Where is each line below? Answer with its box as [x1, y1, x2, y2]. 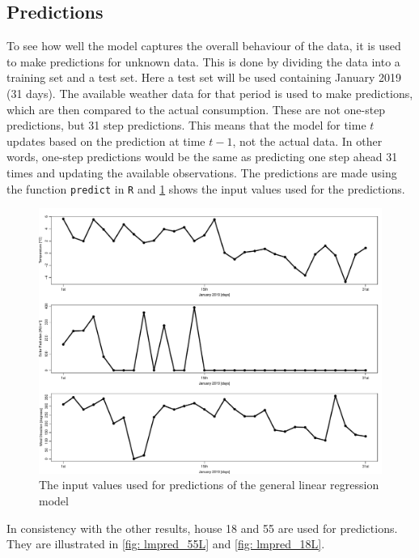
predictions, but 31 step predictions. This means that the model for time [6, 117, 366, 134]
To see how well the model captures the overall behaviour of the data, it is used [6, 37, 401, 54]
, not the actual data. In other [232, 132, 383, 149]
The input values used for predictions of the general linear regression [39, 476, 379, 493]
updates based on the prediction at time [6, 132, 205, 149]
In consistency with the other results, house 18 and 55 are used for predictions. [6, 519, 398, 536]
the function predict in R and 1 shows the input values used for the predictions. [6, 180, 405, 197]
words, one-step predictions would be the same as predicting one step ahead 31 [6, 148, 398, 165]
